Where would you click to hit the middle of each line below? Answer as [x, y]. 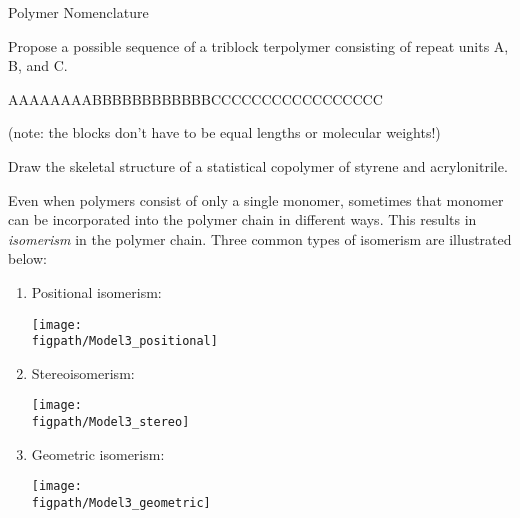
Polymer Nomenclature [78, 12]
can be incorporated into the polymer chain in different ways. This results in [242, 219]
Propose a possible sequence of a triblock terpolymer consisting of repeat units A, [258, 45]
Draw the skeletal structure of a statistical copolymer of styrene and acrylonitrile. [258, 165]
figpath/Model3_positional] [124, 341]
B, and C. [38, 65]
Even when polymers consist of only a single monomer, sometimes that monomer [256, 199]
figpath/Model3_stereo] [110, 422]
